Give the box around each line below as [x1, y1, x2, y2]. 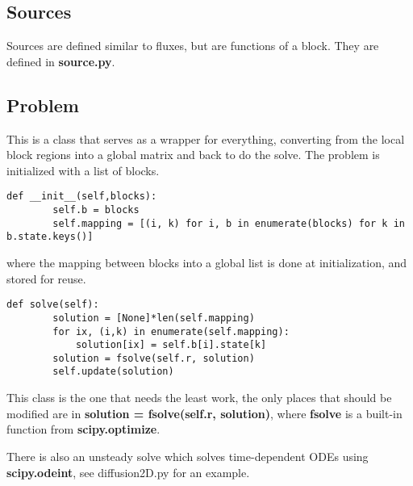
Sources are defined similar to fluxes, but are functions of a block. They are [6, 37, 379, 54]
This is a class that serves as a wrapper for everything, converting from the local [6, 130, 405, 147]
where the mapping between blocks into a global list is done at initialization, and [6, 254, 407, 270]
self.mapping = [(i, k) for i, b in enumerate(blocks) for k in [52, 217, 405, 229]
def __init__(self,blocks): [6, 191, 157, 203]
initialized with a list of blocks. [6, 161, 160, 178]
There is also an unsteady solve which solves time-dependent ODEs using [6, 447, 369, 464]
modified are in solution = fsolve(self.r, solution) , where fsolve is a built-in [6, 404, 403, 421]
